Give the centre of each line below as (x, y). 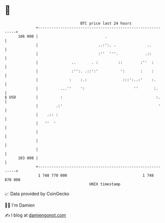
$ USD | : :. (83, 97)
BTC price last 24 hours (106, 23)
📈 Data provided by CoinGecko (37, 194)
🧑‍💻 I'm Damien (20, 205)
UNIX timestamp (105, 184)
